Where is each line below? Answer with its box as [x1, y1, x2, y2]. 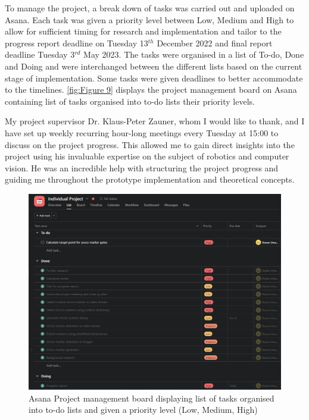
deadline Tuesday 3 [5, 48, 75, 61]
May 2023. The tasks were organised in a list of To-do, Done [83, 48, 304, 61]
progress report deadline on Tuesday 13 [5, 36, 148, 49]
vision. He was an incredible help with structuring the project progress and [5, 161, 279, 174]
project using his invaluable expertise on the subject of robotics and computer [5, 150, 289, 162]
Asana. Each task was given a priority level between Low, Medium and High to [5, 13, 294, 26]
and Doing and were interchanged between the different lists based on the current [5, 59, 302, 72]
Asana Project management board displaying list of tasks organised [29, 391, 274, 404]
